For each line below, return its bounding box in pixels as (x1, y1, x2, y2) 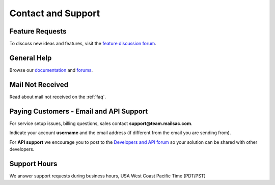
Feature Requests (9, 27, 67, 36)
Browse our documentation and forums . (9, 67, 93, 73)
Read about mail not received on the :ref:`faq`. (9, 94, 106, 100)
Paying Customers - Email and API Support (9, 107, 148, 115)
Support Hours (9, 159, 58, 168)
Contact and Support (9, 8, 100, 19)
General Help (9, 53, 52, 62)
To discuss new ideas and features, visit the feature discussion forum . (9, 41, 156, 47)
